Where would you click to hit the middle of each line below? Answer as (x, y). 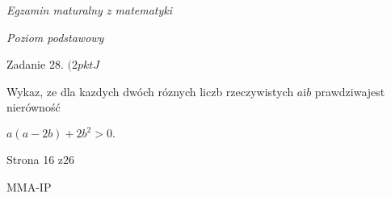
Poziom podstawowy (55, 37)
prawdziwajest (350, 91)
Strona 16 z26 (41, 160)
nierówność (34, 107)
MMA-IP (29, 187)
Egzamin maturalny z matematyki (90, 10)
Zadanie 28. (35, 64)
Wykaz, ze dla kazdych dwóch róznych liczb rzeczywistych (150, 91)
